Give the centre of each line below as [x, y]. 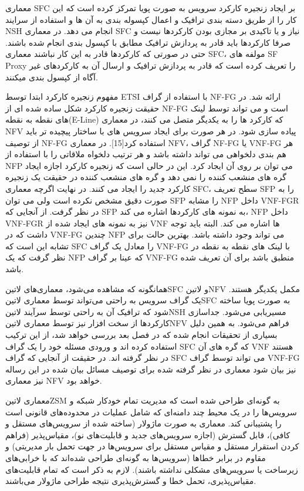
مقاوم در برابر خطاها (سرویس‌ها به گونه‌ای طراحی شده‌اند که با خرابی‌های [136, 457]
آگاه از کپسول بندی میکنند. [52, 77]
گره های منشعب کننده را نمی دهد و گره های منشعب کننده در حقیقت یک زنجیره [146, 177]
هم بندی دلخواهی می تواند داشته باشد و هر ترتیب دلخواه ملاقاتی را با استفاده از [146, 154]
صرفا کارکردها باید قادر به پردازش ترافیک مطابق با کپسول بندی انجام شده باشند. [148, 42]
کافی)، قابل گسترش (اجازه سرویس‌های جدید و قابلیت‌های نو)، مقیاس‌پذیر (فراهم [148, 434]
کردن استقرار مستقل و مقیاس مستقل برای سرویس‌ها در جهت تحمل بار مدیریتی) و [152, 446]
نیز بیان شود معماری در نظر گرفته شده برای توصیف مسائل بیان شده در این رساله [151, 369]
